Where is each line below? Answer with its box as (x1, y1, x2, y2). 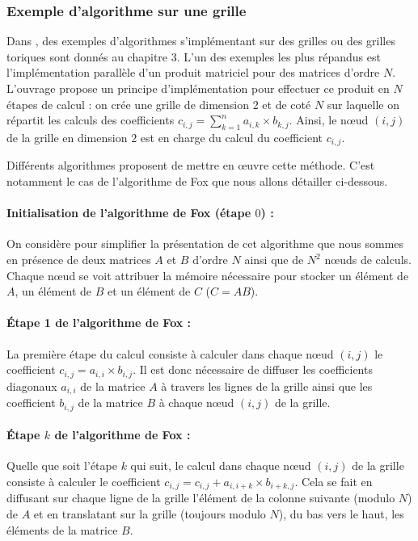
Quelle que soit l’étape (6, 457, 117, 474)
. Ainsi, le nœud (289, 111, 369, 128)
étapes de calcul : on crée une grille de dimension (6, 95, 250, 112)
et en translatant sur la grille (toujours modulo (33, 505, 266, 522)
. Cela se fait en (294, 472, 373, 489)
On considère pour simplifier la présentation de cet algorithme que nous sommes (6, 235, 404, 252)
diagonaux (6, 377, 57, 394)
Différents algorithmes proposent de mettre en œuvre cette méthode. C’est (6, 157, 375, 174)
